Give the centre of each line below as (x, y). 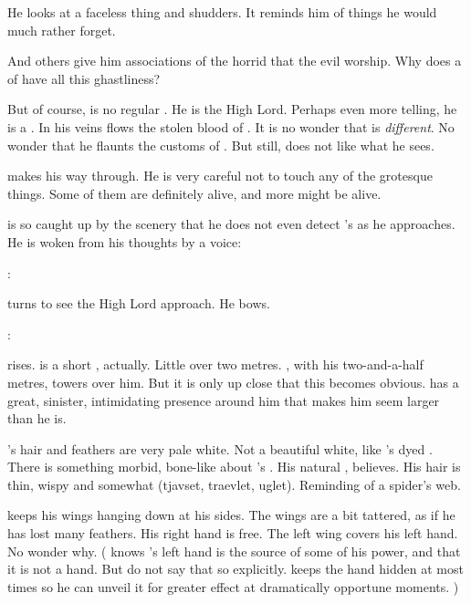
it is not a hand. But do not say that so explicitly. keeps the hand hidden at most (235, 569)
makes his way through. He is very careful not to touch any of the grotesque (220, 176)
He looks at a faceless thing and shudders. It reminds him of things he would (222, 12)
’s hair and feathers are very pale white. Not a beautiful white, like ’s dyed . (220, 448)
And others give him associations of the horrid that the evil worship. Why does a (235, 61)
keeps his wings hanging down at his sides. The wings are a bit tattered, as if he (231, 515)
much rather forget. (62, 30)
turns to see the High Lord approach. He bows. (139, 303)
